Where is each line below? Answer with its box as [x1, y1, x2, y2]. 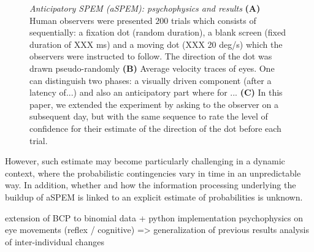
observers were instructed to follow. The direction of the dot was [29, 50, 272, 63]
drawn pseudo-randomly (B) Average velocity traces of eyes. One [29, 61, 275, 74]
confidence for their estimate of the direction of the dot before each [29, 121, 281, 134]
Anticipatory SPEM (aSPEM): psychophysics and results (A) [29, 2, 261, 14]
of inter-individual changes [5, 235, 104, 248]
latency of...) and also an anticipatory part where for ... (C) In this [29, 86, 283, 99]
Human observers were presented [29, 13, 153, 26]
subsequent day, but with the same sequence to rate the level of [29, 110, 268, 123]
